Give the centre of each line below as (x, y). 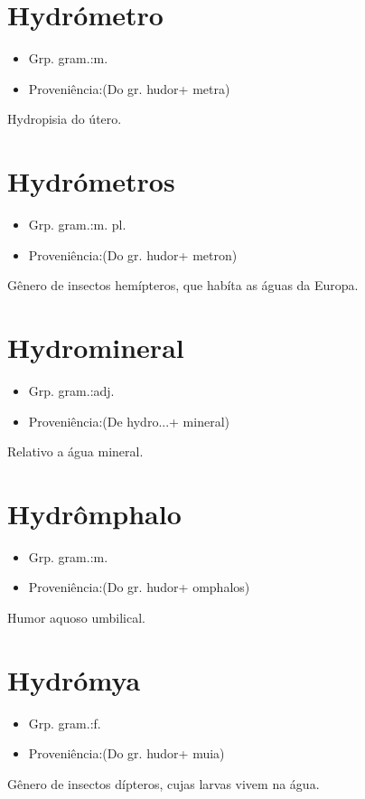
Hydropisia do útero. (65, 119)
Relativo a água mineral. (75, 451)
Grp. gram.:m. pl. (77, 225)
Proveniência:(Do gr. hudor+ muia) (126, 753)
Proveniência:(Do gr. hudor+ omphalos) (139, 587)
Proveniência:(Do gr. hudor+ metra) (129, 88)
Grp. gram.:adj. (71, 390)
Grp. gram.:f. (65, 723)
